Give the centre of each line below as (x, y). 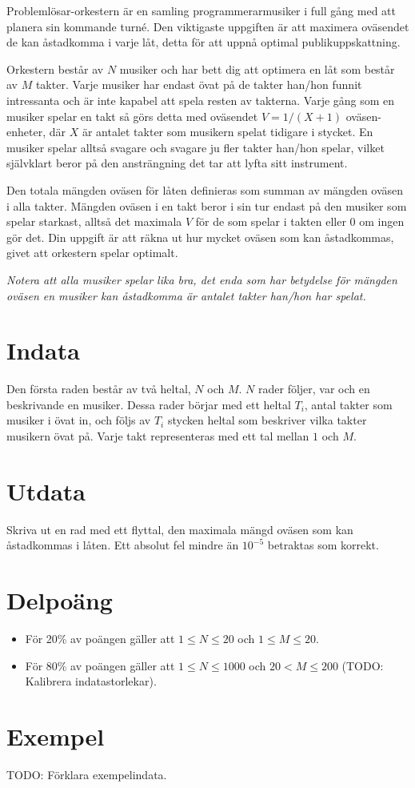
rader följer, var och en (314, 389)
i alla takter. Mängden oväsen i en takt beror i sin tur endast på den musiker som (207, 205)
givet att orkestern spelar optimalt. (92, 253)
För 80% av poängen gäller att (100, 665)
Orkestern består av (55, 68)
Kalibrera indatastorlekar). (91, 681)
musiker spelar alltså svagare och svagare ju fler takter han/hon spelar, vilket (196, 147)
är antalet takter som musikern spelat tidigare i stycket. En (227, 132)
